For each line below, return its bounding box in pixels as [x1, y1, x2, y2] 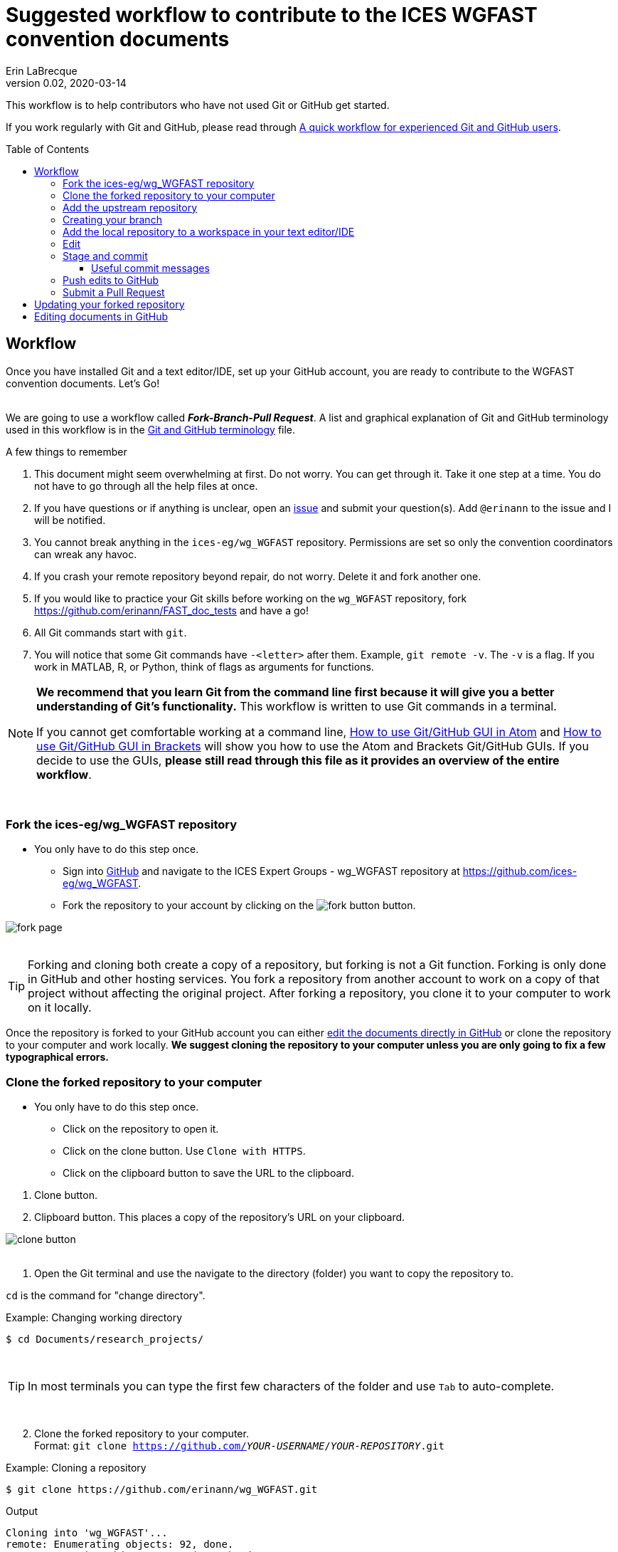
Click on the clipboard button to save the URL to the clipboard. [63, 1167, 354, 1180]
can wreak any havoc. [34, 547, 137, 560]
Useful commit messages [91, 261, 210, 274]
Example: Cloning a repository [6, 1462, 146, 1474]
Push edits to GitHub [63, 273, 159, 286]
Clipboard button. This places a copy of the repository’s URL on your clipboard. [34, 1211, 405, 1224]
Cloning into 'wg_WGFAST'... [6, 1527, 168, 1539]
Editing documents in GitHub [34, 310, 169, 323]
